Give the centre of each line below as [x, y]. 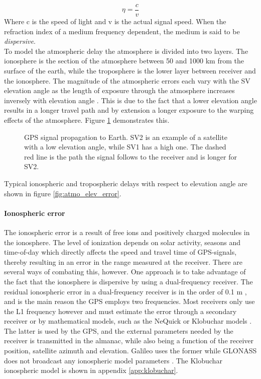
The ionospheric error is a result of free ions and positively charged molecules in [127, 232]
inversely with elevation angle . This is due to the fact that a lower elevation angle [130, 100]
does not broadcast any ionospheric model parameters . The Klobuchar [113, 360]
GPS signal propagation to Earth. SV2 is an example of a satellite [126, 137]
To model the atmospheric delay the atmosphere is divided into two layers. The [126, 51]
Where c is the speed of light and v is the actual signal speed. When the [115, 21]
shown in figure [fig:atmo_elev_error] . [63, 193]
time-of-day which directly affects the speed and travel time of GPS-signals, [120, 252]
